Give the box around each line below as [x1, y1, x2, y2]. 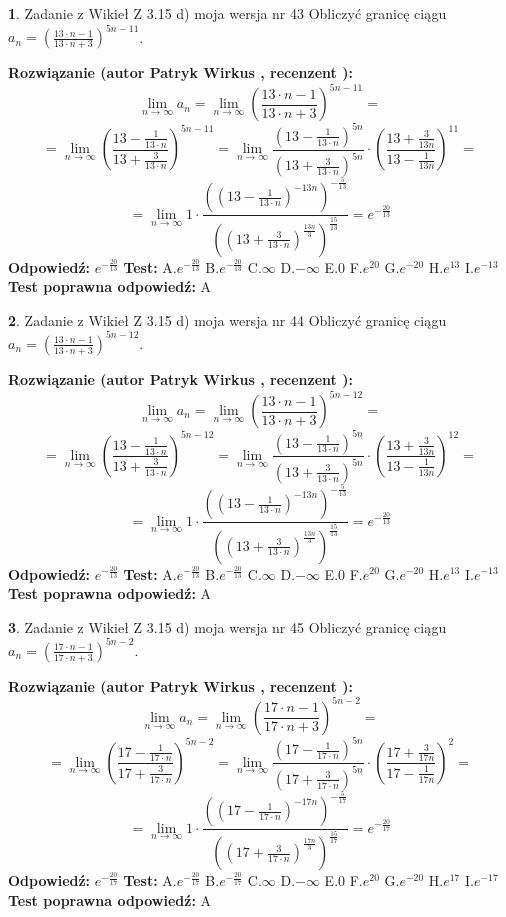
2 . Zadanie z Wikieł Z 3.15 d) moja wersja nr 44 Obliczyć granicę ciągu [8, 309, 447, 330]
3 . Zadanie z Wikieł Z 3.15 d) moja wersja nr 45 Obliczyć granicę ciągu [8, 616, 447, 637]
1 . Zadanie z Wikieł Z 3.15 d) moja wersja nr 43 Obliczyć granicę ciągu [8, 3, 447, 23]
